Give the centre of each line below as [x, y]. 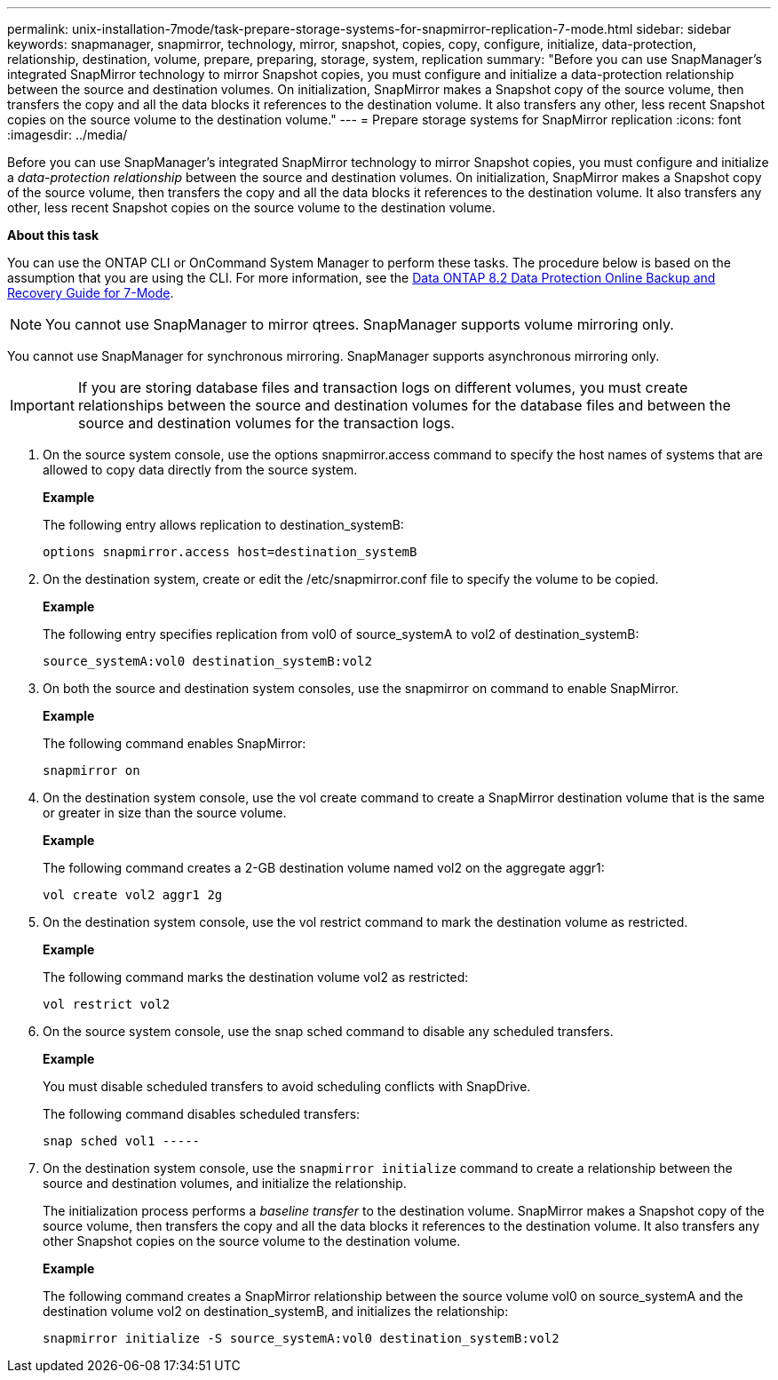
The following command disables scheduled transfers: [202, 1114]
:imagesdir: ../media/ [67, 135]
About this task [53, 235]
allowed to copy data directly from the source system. [200, 470]
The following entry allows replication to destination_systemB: [223, 525]
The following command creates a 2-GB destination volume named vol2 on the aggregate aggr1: [324, 868]
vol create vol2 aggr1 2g [133, 895]
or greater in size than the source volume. [165, 813]
